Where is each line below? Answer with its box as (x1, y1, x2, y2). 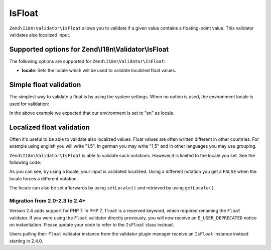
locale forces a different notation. (9, 175, 78, 181)
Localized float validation (9, 123, 90, 131)
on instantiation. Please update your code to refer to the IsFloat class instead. (9, 222, 174, 228)
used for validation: (9, 101, 50, 107)
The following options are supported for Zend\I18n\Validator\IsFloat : (9, 58, 166, 64)
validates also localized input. (9, 32, 70, 38)
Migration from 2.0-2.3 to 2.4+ (9, 197, 86, 204)
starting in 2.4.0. (9, 238, 44, 244)
